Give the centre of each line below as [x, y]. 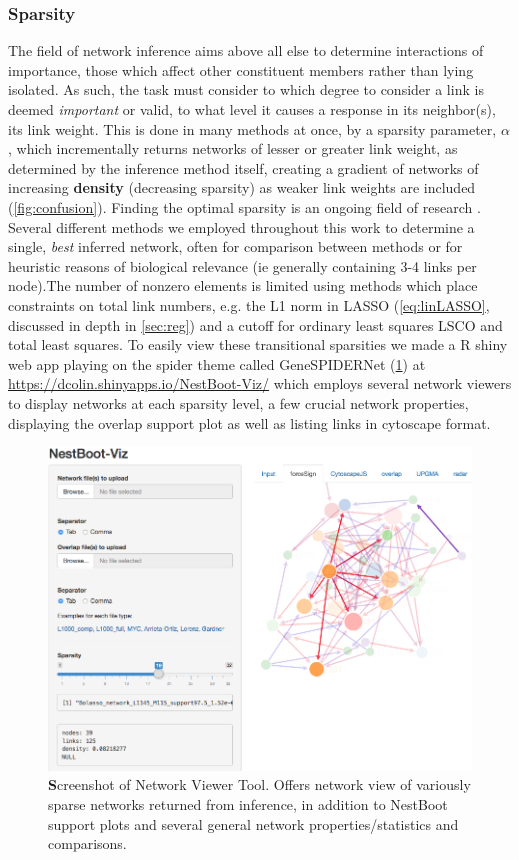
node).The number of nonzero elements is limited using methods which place [243, 285]
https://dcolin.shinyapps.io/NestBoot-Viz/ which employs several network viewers [260, 383]
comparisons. [87, 843]
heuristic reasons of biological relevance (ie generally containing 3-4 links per [242, 265]
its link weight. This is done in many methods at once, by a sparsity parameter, [252, 128]
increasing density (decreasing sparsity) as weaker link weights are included [242, 187]
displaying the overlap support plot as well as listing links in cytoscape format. [249, 422]
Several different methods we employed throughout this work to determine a [241, 226]
